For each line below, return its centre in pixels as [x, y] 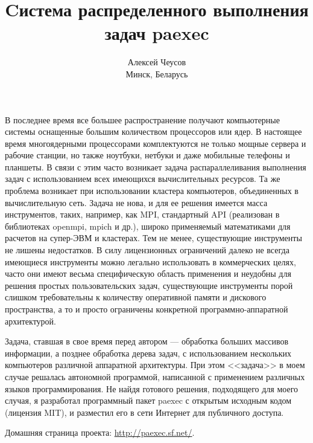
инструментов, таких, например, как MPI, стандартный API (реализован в [142, 214]
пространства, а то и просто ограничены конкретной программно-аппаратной [147, 309]
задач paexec [157, 33]
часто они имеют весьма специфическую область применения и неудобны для [148, 273]
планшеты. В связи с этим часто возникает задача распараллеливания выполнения [156, 167]
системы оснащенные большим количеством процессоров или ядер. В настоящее [153, 131]
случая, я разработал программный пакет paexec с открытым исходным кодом [148, 400]
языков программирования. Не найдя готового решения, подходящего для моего [152, 388]
